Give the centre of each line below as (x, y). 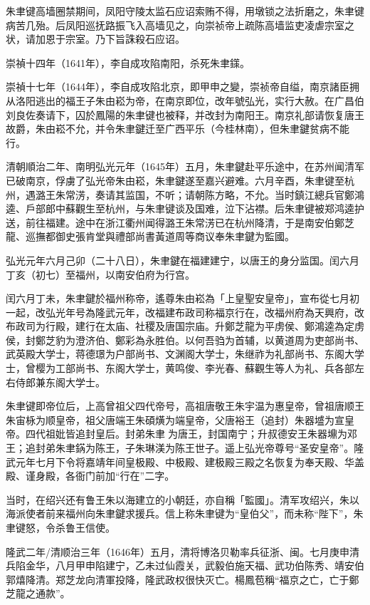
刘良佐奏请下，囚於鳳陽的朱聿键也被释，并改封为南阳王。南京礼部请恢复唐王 (185, 114)
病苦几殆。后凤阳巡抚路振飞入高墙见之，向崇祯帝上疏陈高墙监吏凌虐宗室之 (180, 25)
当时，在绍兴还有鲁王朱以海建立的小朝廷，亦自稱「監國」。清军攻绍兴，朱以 (183, 499)
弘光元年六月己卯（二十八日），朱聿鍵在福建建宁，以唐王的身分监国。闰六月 (183, 260)
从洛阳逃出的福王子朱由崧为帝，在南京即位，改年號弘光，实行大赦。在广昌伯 (185, 100)
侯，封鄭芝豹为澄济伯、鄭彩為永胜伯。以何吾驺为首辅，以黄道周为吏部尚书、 (185, 340)
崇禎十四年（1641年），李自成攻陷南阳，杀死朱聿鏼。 (128, 62)
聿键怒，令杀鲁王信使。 (60, 527)
